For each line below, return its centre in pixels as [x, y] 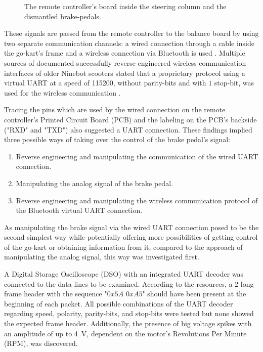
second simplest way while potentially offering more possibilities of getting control [131, 237]
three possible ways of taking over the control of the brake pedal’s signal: [117, 139]
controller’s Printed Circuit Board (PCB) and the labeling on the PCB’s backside [130, 119]
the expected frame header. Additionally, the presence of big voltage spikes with [128, 323]
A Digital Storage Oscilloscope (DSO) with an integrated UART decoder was [124, 274]
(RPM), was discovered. [41, 343]
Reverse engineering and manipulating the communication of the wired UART [137, 156]
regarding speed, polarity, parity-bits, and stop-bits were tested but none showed [129, 313]
